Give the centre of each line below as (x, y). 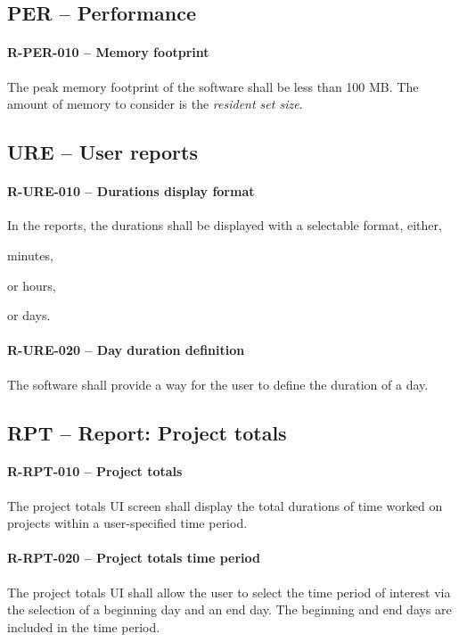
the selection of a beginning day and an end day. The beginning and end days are (229, 609)
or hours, (32, 285)
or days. (29, 315)
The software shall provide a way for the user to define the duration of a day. (218, 384)
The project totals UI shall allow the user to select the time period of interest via (229, 592)
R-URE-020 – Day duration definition (126, 350)
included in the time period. (84, 626)
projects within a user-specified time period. (127, 523)
